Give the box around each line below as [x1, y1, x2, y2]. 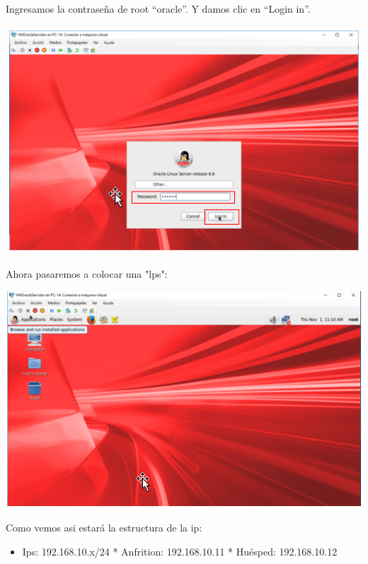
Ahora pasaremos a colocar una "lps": [6, 266, 168, 281]
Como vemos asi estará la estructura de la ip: [6, 520, 202, 535]
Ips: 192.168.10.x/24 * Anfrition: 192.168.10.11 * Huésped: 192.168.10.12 [22, 544, 338, 559]
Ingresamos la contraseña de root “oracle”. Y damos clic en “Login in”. [6, 1, 311, 16]
